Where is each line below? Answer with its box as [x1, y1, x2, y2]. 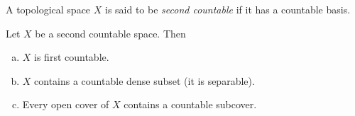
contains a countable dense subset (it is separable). [34, 73, 255, 88]
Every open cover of [22, 97, 109, 112]
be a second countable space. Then [35, 25, 186, 40]
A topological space [6, 2, 91, 16]
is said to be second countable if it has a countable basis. [104, 2, 351, 16]
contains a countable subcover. [124, 97, 257, 112]
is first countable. [34, 50, 109, 64]
